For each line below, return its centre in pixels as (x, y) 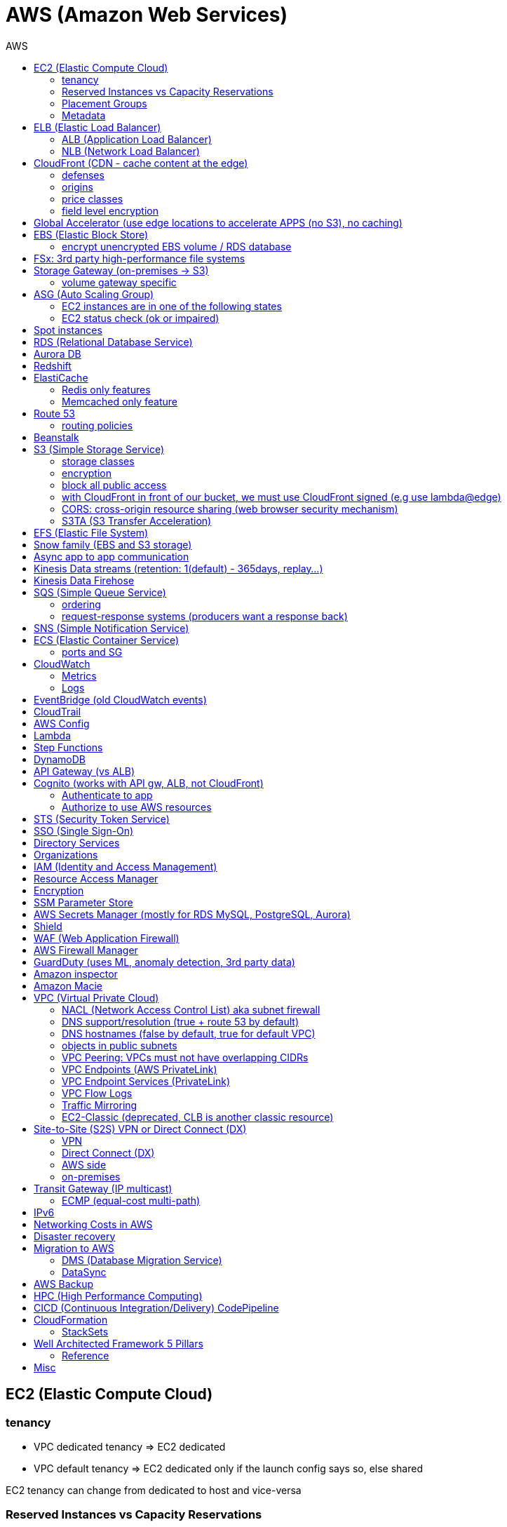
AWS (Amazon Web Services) (147, 15)
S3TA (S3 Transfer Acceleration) (137, 520)
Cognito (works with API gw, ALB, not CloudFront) (149, 783)
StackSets (85, 1331)
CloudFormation (71, 1319)
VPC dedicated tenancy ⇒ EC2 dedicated (130, 1446)
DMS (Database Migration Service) (142, 1260)
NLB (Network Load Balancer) (131, 151)
